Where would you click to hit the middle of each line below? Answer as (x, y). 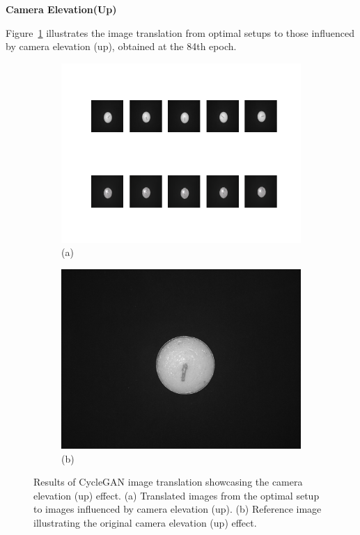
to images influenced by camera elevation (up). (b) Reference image (178, 509)
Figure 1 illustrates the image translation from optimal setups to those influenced (180, 32)
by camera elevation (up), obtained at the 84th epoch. (121, 46)
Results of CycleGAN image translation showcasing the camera (168, 482)
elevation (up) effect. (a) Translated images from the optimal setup (177, 495)
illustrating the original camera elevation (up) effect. (145, 522)
